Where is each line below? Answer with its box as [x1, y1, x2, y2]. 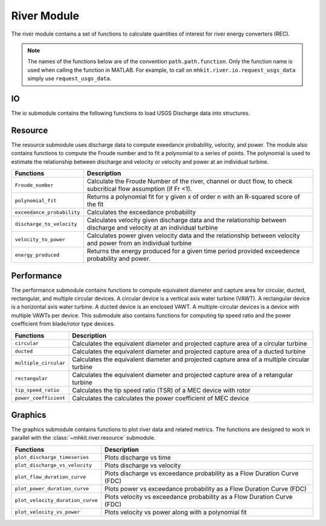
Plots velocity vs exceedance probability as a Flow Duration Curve [104, 492, 293, 501]
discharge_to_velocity [14, 220, 78, 227]
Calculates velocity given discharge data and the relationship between [86, 216, 287, 225]
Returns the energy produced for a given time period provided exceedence [86, 247, 300, 255]
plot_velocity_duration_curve [14, 497, 98, 504]
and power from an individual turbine [86, 239, 192, 248]
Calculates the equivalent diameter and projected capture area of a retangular [72, 370, 293, 379]
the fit [86, 200, 104, 208]
